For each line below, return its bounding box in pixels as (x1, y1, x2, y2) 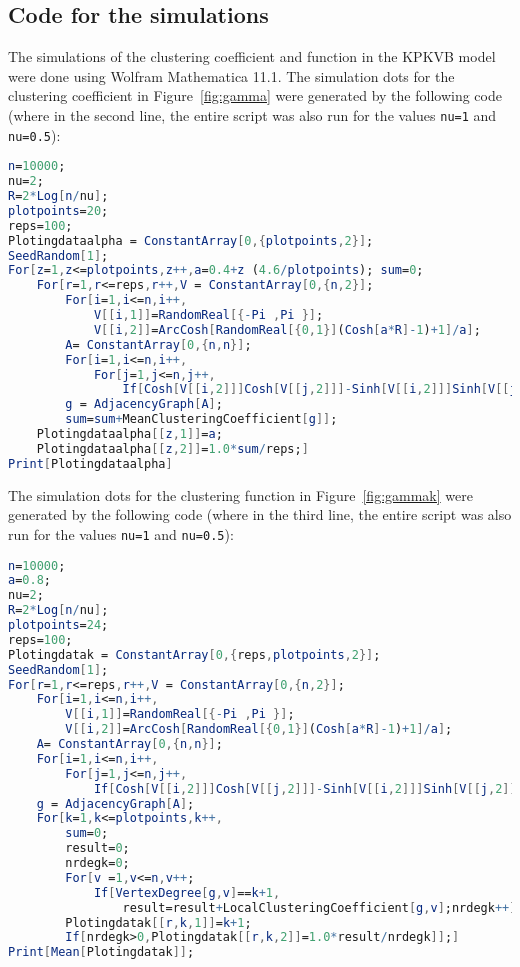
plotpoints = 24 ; (8, 618, 109, 633)
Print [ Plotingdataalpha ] (8, 456, 173, 471)
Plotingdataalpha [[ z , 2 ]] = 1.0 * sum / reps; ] (36, 441, 309, 456)
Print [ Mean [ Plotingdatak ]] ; (8, 945, 195, 960)
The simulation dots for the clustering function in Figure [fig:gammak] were (8, 484, 473, 505)
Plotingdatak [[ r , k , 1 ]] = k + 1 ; (65, 915, 252, 930)
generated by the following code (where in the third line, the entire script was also (8, 504, 512, 525)
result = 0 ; (65, 841, 130, 856)
